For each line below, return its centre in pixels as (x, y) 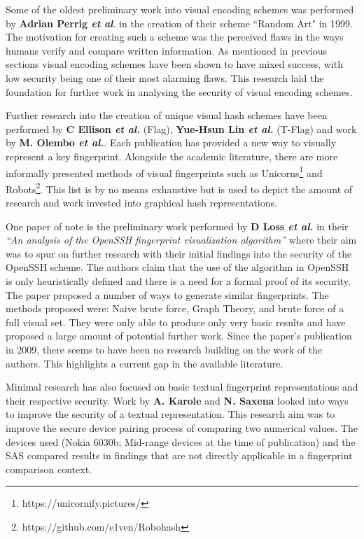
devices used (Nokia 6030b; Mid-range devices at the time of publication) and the (181, 441)
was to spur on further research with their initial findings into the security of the (179, 253)
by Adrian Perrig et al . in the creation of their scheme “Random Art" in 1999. (179, 23)
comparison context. (49, 469)
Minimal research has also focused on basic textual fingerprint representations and (182, 387)
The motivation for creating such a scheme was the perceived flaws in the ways (175, 37)
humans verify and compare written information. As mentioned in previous (166, 50)
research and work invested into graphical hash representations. (141, 203)
